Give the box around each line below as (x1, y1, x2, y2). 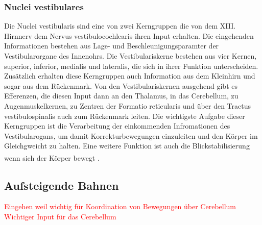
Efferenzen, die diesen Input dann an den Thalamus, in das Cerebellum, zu (4, 90, 239, 101)
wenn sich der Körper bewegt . (4, 152, 100, 163)
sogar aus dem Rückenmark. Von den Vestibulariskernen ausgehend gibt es (4, 80, 237, 91)
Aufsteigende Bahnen (4, 177, 119, 193)
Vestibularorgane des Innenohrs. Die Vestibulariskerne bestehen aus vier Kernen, (4, 51, 257, 61)
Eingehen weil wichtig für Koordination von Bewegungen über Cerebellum (4, 201, 236, 212)
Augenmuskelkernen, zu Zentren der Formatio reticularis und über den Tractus (4, 100, 251, 111)
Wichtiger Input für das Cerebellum (4, 211, 116, 221)
